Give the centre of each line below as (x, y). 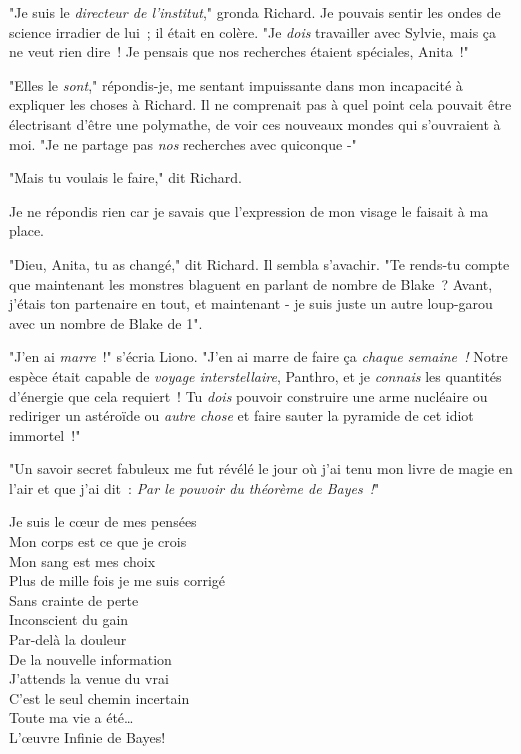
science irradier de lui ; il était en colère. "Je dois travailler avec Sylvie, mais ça (253, 31)
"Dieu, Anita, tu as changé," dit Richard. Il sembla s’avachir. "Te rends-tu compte (259, 263)
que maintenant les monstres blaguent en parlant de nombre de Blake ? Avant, (251, 283)
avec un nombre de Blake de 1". (106, 322)
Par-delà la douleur (68, 639)
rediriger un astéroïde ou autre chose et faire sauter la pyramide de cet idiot (241, 415)
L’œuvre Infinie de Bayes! (87, 737)
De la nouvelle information (90, 658)
